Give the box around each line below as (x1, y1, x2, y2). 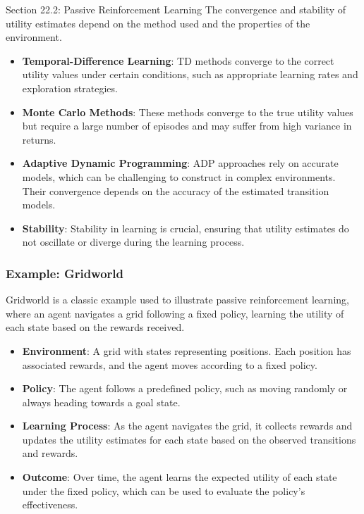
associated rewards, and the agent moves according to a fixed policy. (22, 357, 317, 372)
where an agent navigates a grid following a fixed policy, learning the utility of (6, 306, 344, 320)
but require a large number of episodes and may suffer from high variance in (22, 118, 352, 133)
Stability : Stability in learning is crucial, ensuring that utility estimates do (22, 220, 349, 235)
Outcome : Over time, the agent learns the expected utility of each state (22, 470, 337, 484)
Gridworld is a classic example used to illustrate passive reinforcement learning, (6, 292, 349, 307)
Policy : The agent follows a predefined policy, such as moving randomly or (22, 381, 348, 396)
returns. (22, 132, 56, 146)
